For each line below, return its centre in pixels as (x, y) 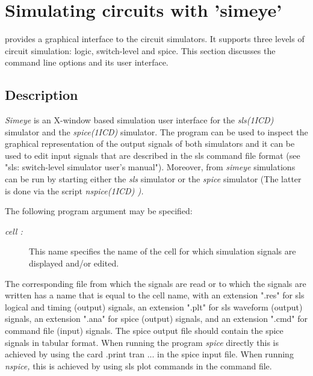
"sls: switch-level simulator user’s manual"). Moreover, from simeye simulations (150, 167)
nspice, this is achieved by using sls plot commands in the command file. (138, 365)
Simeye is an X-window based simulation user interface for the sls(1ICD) (139, 120)
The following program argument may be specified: (99, 211)
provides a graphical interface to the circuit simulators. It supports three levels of (155, 39)
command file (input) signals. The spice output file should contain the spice (144, 331)
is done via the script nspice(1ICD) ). (74, 190)
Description (42, 95)
